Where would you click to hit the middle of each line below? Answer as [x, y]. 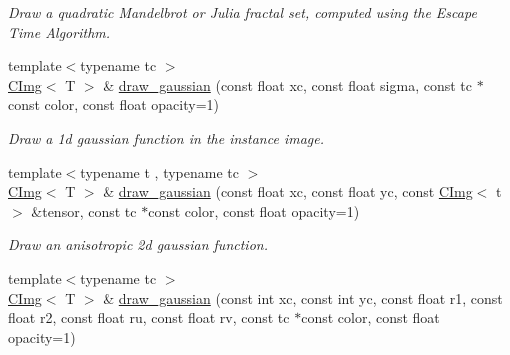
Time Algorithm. [59, 31]
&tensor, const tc [84, 210]
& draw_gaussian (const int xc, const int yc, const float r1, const [303, 297]
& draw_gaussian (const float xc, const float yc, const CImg [288, 191]
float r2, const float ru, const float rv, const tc [149, 317]
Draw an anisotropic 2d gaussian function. [138, 244]
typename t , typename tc [159, 171]
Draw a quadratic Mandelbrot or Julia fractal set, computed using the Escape [242, 12]
